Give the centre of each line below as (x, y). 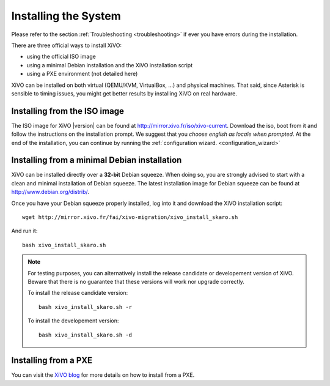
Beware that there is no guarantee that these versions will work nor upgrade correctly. (136, 282)
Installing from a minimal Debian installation (97, 160)
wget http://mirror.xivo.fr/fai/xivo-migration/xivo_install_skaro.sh (130, 217)
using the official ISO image (61, 57)
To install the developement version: (73, 321)
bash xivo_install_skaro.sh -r (86, 307)
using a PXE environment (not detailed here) (82, 74)
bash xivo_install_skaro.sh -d (86, 335)
